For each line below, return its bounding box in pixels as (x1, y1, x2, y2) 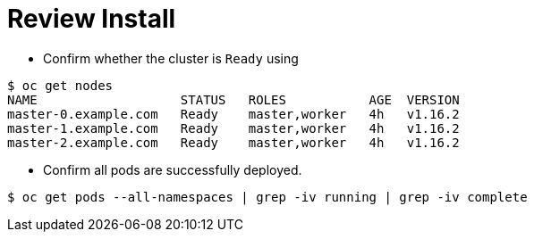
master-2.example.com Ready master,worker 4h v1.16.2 (7, 135, 460, 150)
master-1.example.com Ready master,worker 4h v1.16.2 (7, 120, 460, 136)
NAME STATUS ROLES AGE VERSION (7, 92, 460, 107)
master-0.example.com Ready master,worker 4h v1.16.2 (7, 106, 460, 121)
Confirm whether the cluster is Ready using (43, 50, 299, 66)
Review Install (7, 4, 176, 34)
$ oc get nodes (7, 78, 114, 93)
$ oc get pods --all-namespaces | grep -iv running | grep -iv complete (7, 189, 528, 204)
